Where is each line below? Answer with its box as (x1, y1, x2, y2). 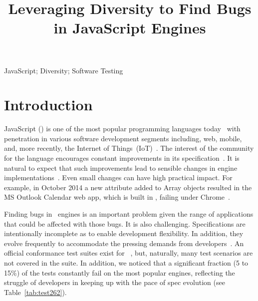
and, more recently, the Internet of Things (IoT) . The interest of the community (4, 143, 254, 153)
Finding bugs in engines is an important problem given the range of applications (4, 209, 254, 219)
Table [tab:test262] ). (4, 287, 67, 297)
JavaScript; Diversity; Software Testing (4, 65, 123, 75)
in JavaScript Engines (53, 17, 206, 38)
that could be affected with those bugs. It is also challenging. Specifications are (4, 218, 246, 229)
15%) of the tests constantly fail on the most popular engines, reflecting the (4, 267, 235, 278)
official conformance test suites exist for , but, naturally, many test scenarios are (4, 248, 253, 258)
